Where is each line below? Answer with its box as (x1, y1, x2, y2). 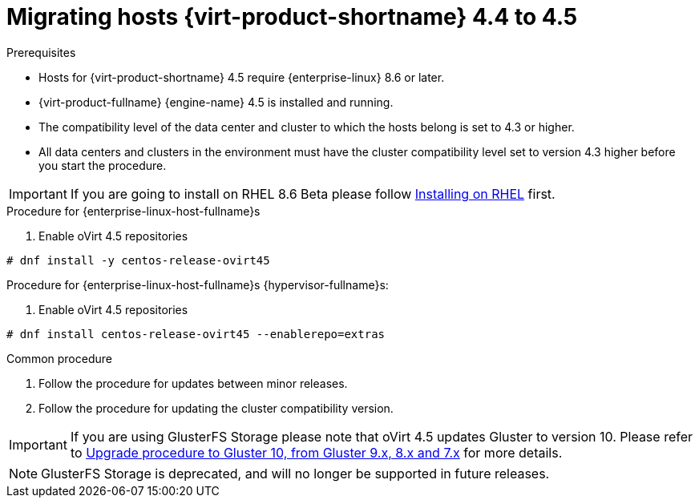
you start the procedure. (38, 158, 167, 172)
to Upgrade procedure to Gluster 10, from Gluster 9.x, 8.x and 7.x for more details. (70, 444, 563, 461)
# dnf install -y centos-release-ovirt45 (6, 253, 270, 267)
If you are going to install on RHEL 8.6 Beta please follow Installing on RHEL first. (70, 185, 556, 202)
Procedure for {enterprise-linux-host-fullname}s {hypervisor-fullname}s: (6, 277, 389, 292)
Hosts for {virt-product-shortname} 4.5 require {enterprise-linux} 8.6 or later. (38, 70, 445, 84)
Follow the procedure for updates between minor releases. (38, 376, 348, 390)
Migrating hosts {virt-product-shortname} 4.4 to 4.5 (6, 3, 578, 30)
